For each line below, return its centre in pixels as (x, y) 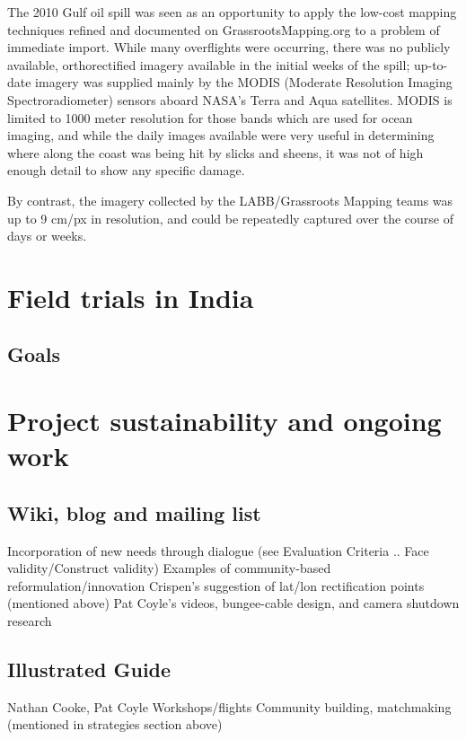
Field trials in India (131, 297)
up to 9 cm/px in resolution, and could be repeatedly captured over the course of (230, 218)
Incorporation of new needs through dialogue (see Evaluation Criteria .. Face (218, 550)
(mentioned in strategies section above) (115, 724)
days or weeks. (47, 236)
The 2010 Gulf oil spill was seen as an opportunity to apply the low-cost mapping (232, 12)
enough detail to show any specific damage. (126, 170)
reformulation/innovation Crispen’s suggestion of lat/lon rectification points (216, 585)
